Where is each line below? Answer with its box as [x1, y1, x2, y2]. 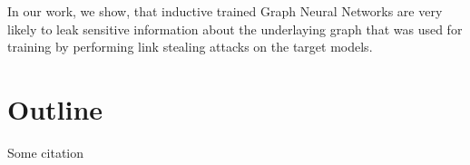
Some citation [7, 142, 83, 161]
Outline [7, 90, 103, 127]
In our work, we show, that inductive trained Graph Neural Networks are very [7, 2, 443, 20]
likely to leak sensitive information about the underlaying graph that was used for [7, 19, 463, 38]
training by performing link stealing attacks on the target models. [7, 37, 373, 56]
